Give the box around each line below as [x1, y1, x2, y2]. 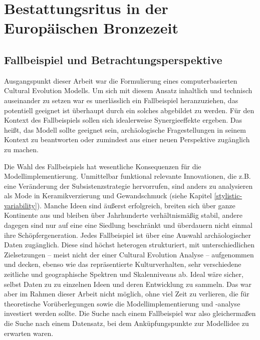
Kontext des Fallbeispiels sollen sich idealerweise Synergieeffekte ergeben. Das [4, 115, 242, 125]
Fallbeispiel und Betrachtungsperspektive [4, 52, 222, 67]
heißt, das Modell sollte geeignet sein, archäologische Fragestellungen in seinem [4, 124, 246, 135]
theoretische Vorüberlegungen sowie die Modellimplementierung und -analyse [4, 298, 240, 308]
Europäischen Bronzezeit [4, 18, 179, 38]
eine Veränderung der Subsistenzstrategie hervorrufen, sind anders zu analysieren [4, 180, 253, 191]
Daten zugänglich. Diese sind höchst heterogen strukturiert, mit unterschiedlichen [4, 239, 254, 250]
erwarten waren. [4, 327, 54, 338]
